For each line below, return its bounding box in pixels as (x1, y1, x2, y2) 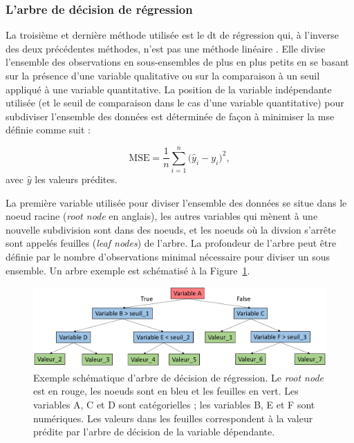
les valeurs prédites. (35, 172, 118, 187)
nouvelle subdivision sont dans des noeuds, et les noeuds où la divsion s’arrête (6, 222, 336, 236)
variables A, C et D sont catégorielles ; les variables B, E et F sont (33, 397, 315, 411)
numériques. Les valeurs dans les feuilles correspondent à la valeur (33, 411, 313, 425)
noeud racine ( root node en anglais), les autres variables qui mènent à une (6, 209, 318, 223)
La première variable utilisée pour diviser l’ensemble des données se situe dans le (6, 195, 347, 209)
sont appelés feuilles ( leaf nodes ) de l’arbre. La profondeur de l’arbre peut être (6, 236, 337, 250)
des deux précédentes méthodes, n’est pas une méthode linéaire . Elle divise (6, 41, 326, 55)
